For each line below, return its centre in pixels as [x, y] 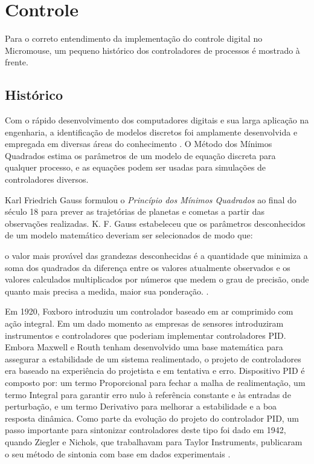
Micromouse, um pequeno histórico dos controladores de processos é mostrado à [152, 50]
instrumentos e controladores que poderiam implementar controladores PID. [146, 335]
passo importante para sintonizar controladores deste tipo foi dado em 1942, [146, 430]
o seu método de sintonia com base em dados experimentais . [118, 453]
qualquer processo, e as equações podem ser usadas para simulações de [136, 167]
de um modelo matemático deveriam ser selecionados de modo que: [129, 235]
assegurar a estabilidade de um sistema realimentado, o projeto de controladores [153, 358]
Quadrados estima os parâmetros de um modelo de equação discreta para [140, 155]
